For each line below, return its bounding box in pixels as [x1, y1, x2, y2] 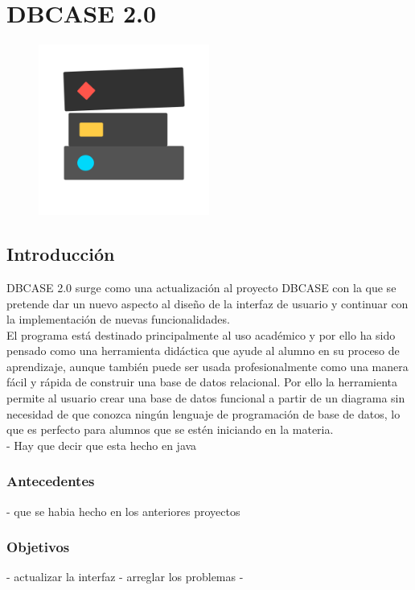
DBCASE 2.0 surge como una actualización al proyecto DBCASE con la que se [6, 278, 397, 295]
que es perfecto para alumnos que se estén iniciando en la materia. [6, 421, 334, 438]
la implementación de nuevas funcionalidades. [6, 311, 230, 328]
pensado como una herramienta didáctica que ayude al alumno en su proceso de [6, 342, 400, 359]
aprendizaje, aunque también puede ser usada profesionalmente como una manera [6, 357, 409, 374]
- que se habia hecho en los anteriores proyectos [6, 502, 240, 519]
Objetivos [6, 537, 70, 557]
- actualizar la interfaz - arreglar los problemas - [6, 568, 244, 585]
